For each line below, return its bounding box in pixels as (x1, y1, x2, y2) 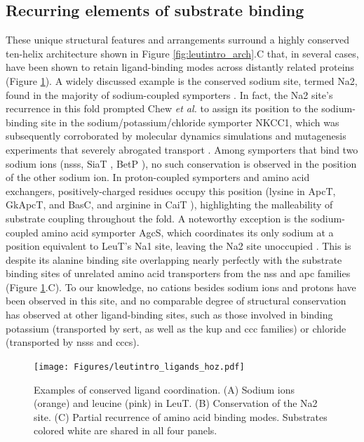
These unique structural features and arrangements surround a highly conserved (6, 32, 350, 47)
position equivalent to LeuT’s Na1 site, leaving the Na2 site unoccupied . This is (6, 239, 351, 253)
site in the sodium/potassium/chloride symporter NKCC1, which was (41, 114, 339, 129)
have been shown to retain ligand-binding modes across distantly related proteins (6, 60, 354, 74)
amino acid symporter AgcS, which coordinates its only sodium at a (41, 225, 334, 239)
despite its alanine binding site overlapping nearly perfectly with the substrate (6, 252, 342, 267)
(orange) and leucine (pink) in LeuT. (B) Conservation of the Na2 (34, 396, 318, 410)
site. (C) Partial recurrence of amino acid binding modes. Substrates (34, 409, 328, 424)
